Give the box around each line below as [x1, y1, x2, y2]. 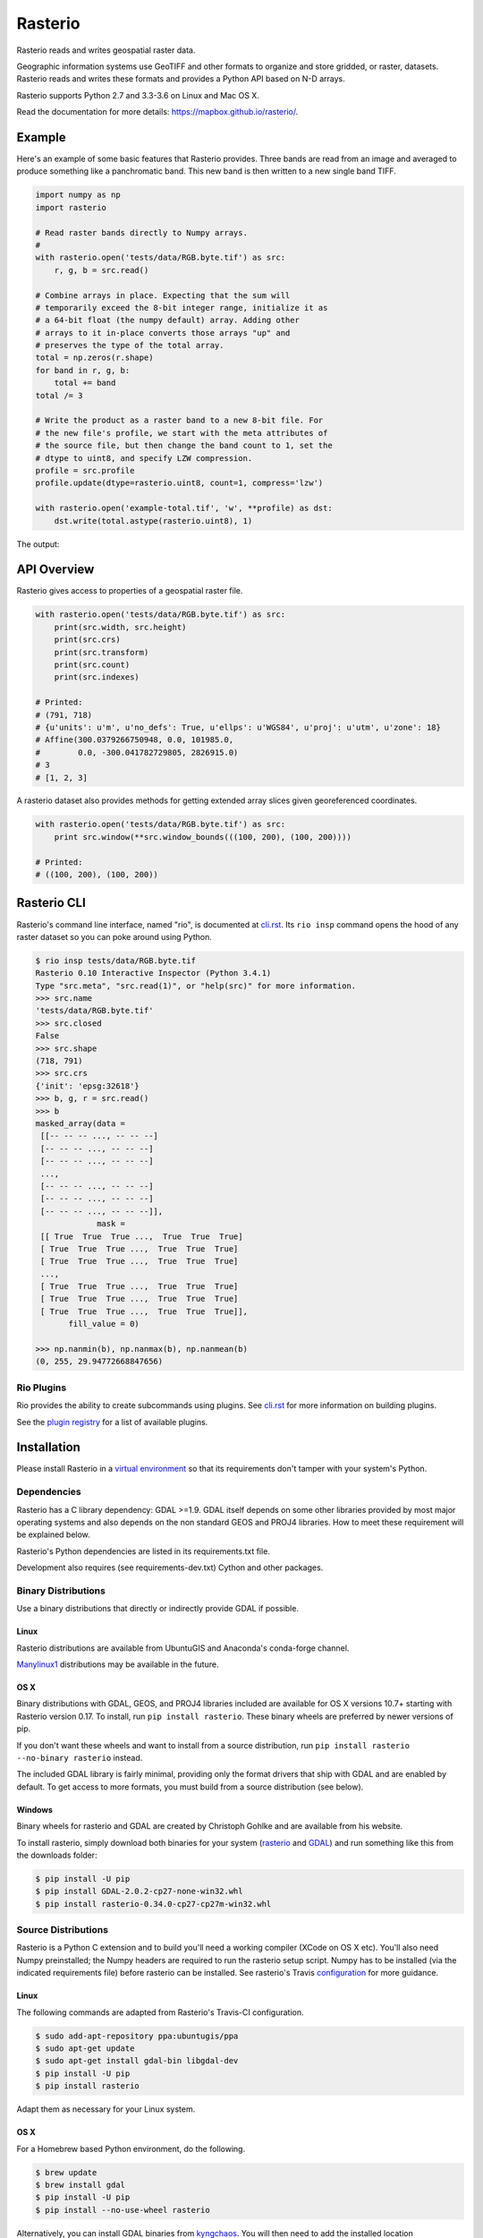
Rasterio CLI [16, 895, 87, 910]
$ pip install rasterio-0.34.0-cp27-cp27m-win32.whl [35, 1899, 272, 1909]
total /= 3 [35, 390, 83, 400]
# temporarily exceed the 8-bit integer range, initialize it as [35, 303, 328, 312]
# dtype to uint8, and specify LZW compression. [35, 453, 253, 463]
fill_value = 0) [68, 1319, 140, 1329]
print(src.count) [54, 659, 131, 670]
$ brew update [35, 2167, 97, 2177]
